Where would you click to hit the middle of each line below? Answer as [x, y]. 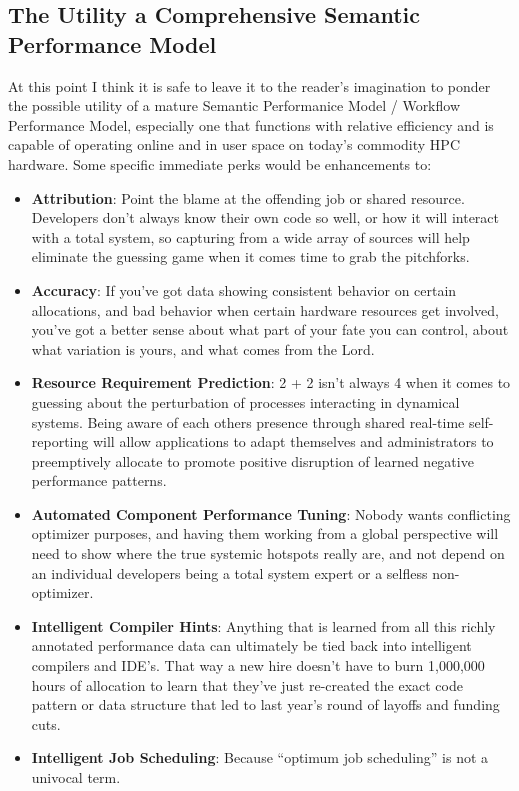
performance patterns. [99, 480]
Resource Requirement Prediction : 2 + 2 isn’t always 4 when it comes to [271, 382]
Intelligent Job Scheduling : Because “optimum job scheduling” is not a [260, 757]
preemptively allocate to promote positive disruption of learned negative [252, 460]
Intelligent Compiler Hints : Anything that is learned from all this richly [263, 625]
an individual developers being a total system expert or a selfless [229, 572]
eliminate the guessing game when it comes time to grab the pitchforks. [250, 256]
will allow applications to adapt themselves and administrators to [293, 441]
